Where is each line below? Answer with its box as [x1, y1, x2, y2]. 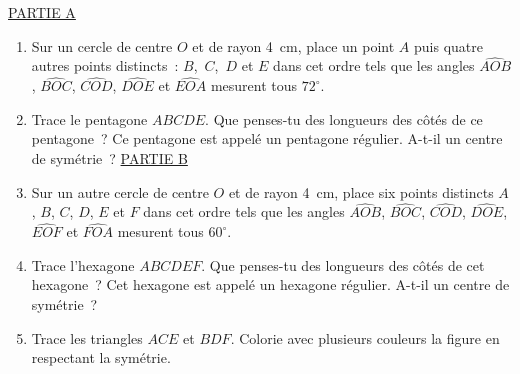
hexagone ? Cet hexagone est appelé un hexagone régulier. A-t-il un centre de [31, 274, 510, 295]
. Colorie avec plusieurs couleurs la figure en [230, 327, 500, 348]
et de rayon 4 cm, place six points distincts [228, 181, 494, 202]
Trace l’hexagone [31, 254, 135, 275]
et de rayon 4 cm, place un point [192, 35, 395, 56]
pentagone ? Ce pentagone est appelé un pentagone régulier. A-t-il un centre [31, 128, 503, 149]
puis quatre [414, 35, 483, 56]
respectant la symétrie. [31, 347, 171, 368]
